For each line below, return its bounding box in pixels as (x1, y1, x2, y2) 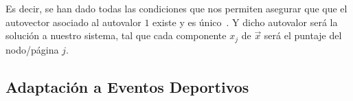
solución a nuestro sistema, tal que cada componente (5, 28, 227, 43)
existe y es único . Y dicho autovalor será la (152, 14, 338, 29)
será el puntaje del (264, 28, 342, 43)
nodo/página (5, 42, 59, 56)
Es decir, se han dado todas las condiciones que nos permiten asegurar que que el (5, 1, 348, 15)
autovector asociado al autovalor (5, 14, 141, 29)
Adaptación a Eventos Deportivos (5, 76, 249, 97)
